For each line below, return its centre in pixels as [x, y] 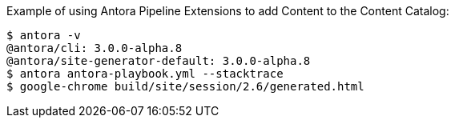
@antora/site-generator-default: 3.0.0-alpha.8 [159, 61]
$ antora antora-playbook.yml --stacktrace [145, 74]
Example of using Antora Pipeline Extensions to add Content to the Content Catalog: [228, 11]
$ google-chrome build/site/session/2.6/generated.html [185, 86]
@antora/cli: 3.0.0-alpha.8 [95, 48]
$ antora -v [44, 35]
